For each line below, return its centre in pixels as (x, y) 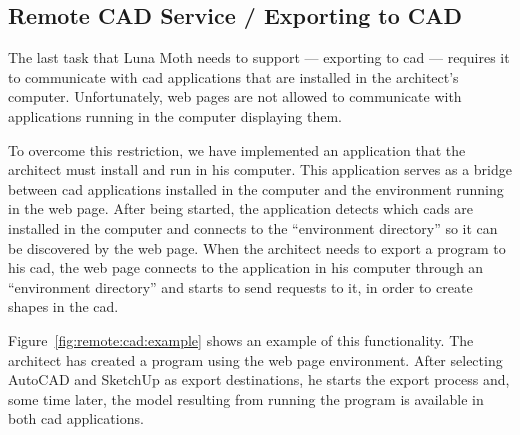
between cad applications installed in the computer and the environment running (256, 188)
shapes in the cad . (63, 306)
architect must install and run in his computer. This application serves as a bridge (260, 169)
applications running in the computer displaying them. (175, 115)
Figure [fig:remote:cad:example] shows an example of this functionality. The (241, 339)
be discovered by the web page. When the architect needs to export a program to (257, 247)
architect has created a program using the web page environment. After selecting (255, 359)
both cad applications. (76, 418)
